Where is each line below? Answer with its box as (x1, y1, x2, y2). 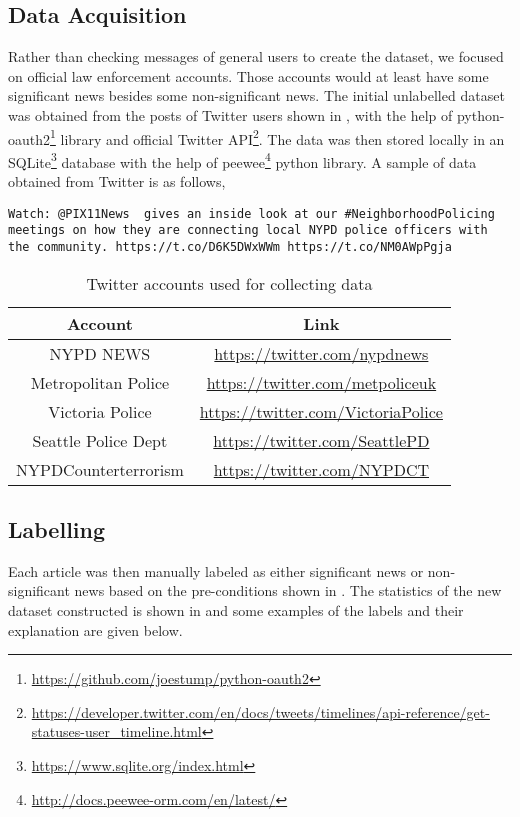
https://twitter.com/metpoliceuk (206, 370, 437, 394)
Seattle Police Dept (32, 428, 168, 452)
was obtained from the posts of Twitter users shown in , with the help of (8, 104, 453, 125)
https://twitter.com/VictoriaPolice (199, 399, 443, 423)
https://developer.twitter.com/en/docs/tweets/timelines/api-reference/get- (31, 701, 490, 722)
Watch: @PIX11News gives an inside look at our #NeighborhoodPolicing (8, 206, 495, 221)
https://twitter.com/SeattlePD (213, 428, 430, 452)
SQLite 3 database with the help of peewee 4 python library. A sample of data (8, 148, 477, 172)
